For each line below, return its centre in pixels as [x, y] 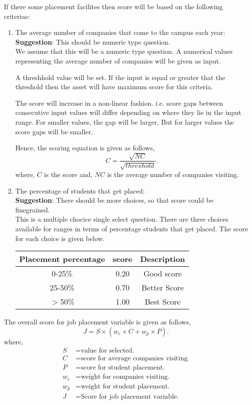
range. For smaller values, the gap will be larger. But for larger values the [125, 121]
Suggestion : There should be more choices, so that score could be [114, 200]
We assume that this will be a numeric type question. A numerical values [124, 51]
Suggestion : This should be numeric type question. [93, 41]
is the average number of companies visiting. [173, 174]
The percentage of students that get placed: [80, 190]
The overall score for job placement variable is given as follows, [97, 322]
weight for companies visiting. [125, 377]
